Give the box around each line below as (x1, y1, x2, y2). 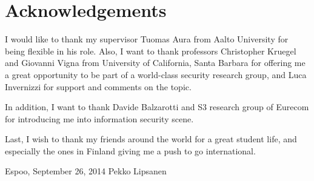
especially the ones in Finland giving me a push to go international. (5, 144, 256, 157)
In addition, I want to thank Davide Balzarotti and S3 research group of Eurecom (5, 100, 309, 113)
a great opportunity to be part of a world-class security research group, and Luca (5, 68, 307, 81)
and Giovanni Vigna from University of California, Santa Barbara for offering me (5, 56, 306, 69)
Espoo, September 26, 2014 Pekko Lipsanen (5, 165, 167, 177)
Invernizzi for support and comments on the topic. (5, 80, 192, 93)
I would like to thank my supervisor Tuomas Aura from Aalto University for (5, 33, 289, 45)
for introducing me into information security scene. (5, 112, 194, 125)
